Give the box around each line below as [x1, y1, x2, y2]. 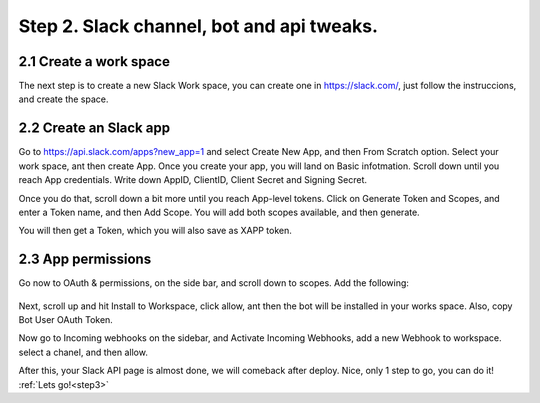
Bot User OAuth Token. [18, 314, 114, 325]
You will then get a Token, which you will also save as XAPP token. [18, 225, 292, 237]
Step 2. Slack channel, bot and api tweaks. [18, 15, 379, 37]
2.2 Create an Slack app [18, 120, 170, 137]
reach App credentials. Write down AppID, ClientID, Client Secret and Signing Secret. [18, 174, 368, 186]
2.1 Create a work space [18, 53, 170, 70]
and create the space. [18, 93, 109, 105]
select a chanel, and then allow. [18, 346, 149, 358]
